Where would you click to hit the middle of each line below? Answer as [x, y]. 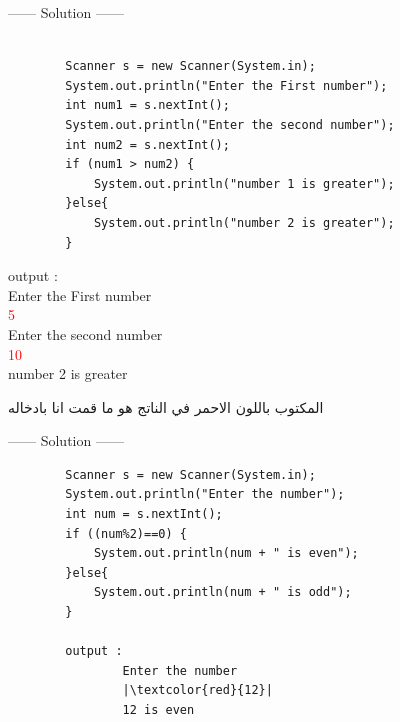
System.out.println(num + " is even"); [226, 553]
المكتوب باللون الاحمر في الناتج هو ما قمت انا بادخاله [166, 406]
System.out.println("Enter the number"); [205, 494]
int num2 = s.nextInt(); [147, 144]
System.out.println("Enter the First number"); [226, 85]
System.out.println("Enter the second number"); [230, 124]
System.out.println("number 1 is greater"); [244, 183]
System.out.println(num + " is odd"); [222, 592]
